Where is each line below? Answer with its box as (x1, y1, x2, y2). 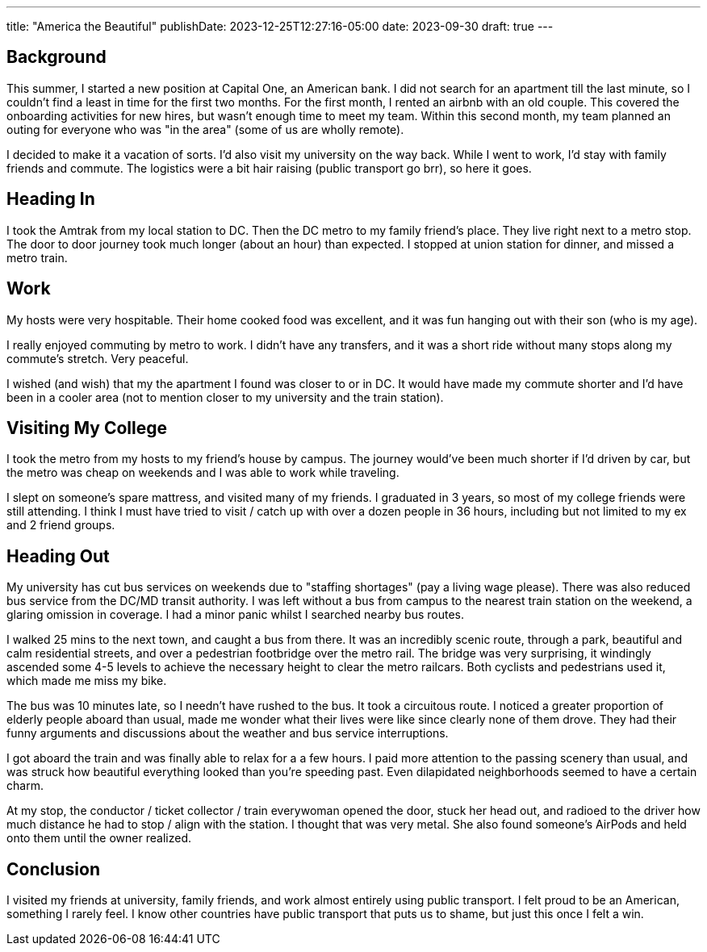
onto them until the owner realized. (6, 831, 191, 846)
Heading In (6, 189, 95, 210)
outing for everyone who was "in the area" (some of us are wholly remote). (6, 122, 404, 136)
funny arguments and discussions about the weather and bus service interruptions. (6, 726, 449, 741)
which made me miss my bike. (6, 674, 167, 688)
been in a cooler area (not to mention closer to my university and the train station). (6, 390, 444, 404)
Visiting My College (6, 417, 167, 438)
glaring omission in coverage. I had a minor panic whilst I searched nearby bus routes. (6, 608, 465, 622)
